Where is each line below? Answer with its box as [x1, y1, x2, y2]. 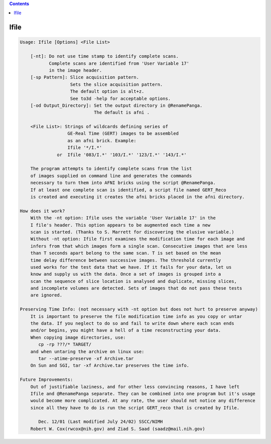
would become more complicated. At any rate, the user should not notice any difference [30, 398, 255, 404]
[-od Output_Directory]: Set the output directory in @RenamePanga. [30, 102, 203, 108]
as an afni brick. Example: [67, 138, 137, 143]
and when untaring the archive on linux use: [30, 349, 145, 354]
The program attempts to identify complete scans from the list [30, 166, 192, 172]
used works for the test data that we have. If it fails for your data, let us [30, 264, 232, 270]
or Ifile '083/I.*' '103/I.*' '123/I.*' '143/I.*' [57, 152, 187, 158]
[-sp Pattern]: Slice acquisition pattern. [30, 74, 139, 80]
